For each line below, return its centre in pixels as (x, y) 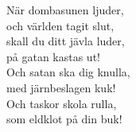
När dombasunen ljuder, (65, 10)
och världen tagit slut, (60, 25)
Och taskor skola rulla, (62, 103)
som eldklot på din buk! (64, 119)
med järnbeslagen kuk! (61, 87)
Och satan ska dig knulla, (68, 72)
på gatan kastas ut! (53, 56)
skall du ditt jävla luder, (66, 41)
